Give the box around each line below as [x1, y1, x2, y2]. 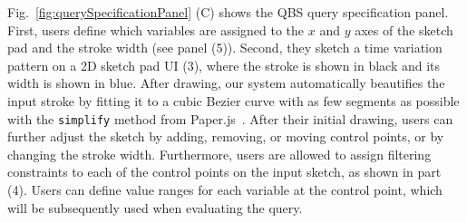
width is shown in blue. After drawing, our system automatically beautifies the [7, 73, 445, 92]
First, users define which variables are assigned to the [7, 20, 305, 39]
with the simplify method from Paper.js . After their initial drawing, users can [7, 109, 453, 128]
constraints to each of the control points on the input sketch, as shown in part [7, 162, 442, 181]
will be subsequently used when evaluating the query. [7, 198, 303, 217]
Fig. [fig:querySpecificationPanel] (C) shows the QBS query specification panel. [7, 3, 449, 21]
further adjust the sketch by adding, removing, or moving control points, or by [7, 127, 444, 146]
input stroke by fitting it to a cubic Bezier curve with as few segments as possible [7, 91, 460, 110]
